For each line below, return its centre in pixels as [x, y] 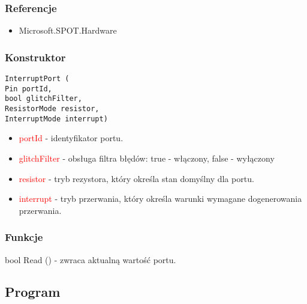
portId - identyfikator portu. [71, 138]
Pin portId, [28, 89]
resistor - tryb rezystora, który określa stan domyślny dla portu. [136, 178]
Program [33, 292]
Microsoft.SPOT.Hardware [68, 30]
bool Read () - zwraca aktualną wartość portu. [91, 259]
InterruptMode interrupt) [56, 119]
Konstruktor [35, 57]
